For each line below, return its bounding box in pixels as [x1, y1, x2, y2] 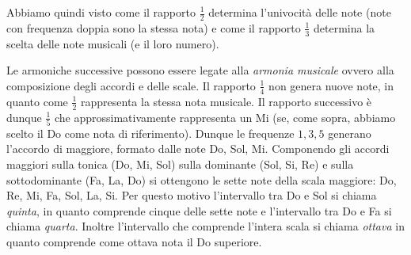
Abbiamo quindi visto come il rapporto [6, 4, 196, 20]
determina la [314, 19, 375, 36]
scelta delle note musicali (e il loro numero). [6, 35, 219, 51]
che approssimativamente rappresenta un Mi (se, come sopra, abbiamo [54, 108, 396, 125]
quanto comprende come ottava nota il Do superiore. [6, 233, 262, 249]
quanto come [6, 93, 68, 109]
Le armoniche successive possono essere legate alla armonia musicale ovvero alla [6, 62, 394, 78]
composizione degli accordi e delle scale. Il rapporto [6, 77, 256, 93]
